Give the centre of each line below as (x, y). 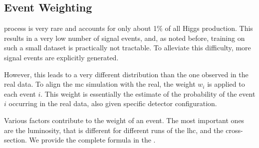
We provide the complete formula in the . (92, 140)
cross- (234, 130)
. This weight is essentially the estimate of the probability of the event (148, 93)
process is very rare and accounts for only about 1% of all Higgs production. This (129, 28)
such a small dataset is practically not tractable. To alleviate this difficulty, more (128, 48)
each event (20, 93)
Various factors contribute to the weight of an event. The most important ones (124, 120)
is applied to (226, 84)
